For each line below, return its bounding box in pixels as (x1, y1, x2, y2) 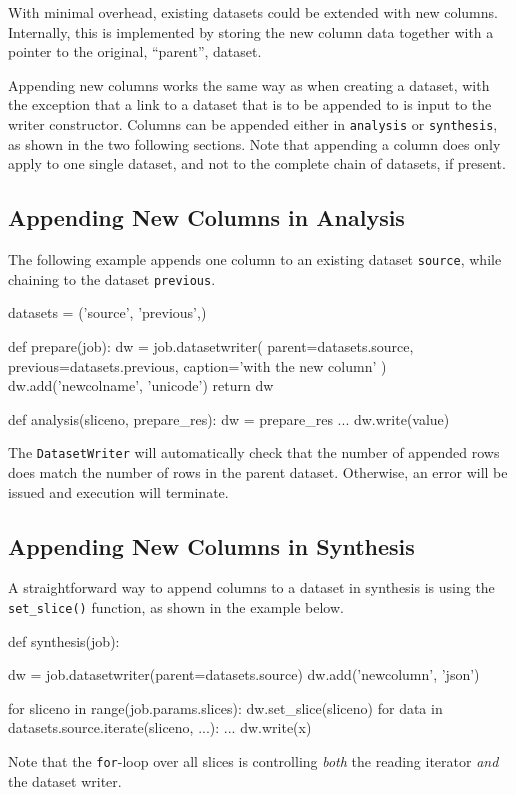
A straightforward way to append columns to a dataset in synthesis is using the (8, 577, 495, 598)
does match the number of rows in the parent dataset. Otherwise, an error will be (8, 461, 508, 482)
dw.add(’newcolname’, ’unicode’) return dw (8, 375, 274, 396)
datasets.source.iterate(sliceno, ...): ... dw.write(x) (8, 717, 312, 738)
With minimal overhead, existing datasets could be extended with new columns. (8, 2, 498, 22)
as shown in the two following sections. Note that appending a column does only (8, 133, 501, 154)
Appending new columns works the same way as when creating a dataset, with (8, 74, 490, 95)
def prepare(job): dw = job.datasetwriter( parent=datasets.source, (8, 335, 414, 356)
